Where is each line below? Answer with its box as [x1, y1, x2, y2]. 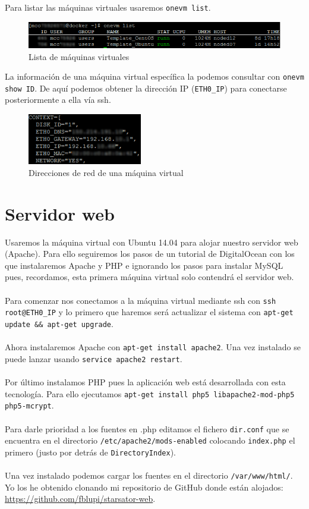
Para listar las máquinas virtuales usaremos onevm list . [5, 1, 211, 13]
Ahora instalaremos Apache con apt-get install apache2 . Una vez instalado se [5, 341, 301, 353]
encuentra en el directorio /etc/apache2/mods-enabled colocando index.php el [5, 434, 295, 447]
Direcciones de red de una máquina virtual [29, 166, 184, 178]
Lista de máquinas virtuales [29, 50, 130, 62]
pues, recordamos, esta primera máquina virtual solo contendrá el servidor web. [5, 271, 294, 283]
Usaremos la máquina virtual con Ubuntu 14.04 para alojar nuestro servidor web [5, 235, 298, 248]
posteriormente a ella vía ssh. [5, 93, 111, 106]
